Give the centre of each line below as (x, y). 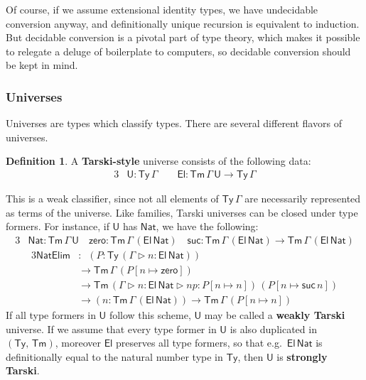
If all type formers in (51, 314)
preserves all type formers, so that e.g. (199, 343)
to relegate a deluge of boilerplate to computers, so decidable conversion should (178, 51)
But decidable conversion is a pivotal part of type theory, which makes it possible (183, 37)
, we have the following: (207, 226)
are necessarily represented (303, 198)
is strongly (302, 356)
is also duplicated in (273, 329)
